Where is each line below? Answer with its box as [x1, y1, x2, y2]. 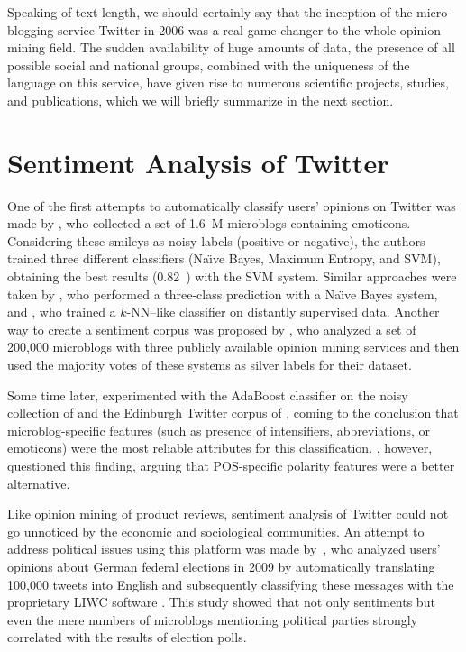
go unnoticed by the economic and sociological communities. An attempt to [7, 521, 425, 540]
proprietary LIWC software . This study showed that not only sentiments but [7, 592, 435, 611]
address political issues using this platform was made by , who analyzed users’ [7, 539, 441, 558]
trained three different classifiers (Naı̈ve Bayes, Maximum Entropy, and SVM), [7, 249, 441, 268]
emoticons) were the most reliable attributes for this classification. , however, [7, 438, 433, 457]
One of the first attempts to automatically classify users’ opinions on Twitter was [7, 196, 456, 215]
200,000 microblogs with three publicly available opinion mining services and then [7, 337, 460, 356]
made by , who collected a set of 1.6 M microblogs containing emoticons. [7, 214, 411, 233]
